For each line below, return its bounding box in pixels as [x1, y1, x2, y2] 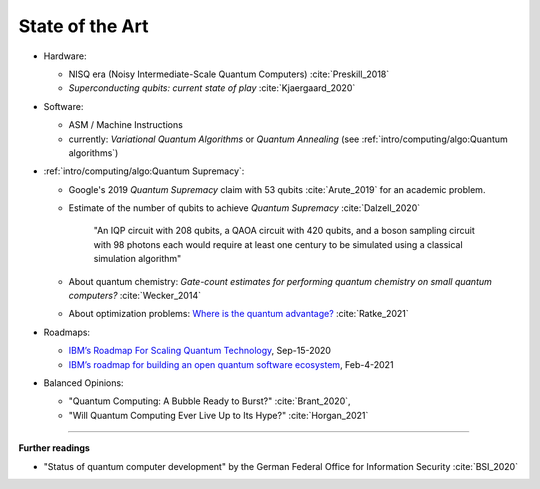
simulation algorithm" [93, 253, 182, 265]
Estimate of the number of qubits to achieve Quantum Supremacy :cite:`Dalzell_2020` [68, 202, 420, 214]
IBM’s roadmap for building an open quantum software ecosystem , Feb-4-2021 [68, 358, 394, 370]
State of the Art [18, 15, 149, 37]
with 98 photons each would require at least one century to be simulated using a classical [93, 238, 464, 250]
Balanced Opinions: [43, 376, 124, 389]
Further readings [18, 442, 90, 454]
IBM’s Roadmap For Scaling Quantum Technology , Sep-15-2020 [68, 345, 332, 357]
